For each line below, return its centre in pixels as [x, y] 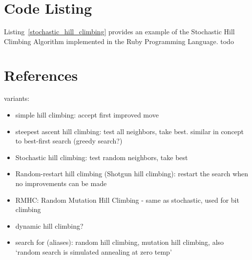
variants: [17, 98]
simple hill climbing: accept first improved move [87, 115]
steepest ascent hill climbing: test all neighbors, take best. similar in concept [130, 131]
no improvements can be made [61, 183]
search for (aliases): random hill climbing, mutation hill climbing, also [120, 242]
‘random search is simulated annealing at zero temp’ [94, 251]
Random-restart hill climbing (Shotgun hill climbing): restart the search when [132, 174]
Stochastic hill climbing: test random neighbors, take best [102, 157]
